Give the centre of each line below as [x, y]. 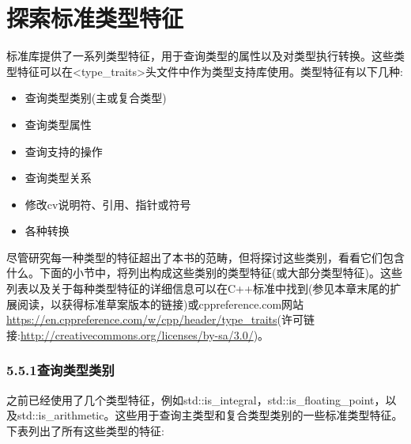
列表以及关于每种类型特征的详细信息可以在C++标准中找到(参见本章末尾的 [198, 288]
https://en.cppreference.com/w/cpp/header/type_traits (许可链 [161, 319]
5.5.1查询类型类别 [60, 370]
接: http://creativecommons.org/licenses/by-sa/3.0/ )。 [138, 334]
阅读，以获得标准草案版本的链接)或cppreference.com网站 [160, 304]
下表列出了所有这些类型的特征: [85, 430]
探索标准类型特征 [95, 18]
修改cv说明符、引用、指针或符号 [108, 204]
